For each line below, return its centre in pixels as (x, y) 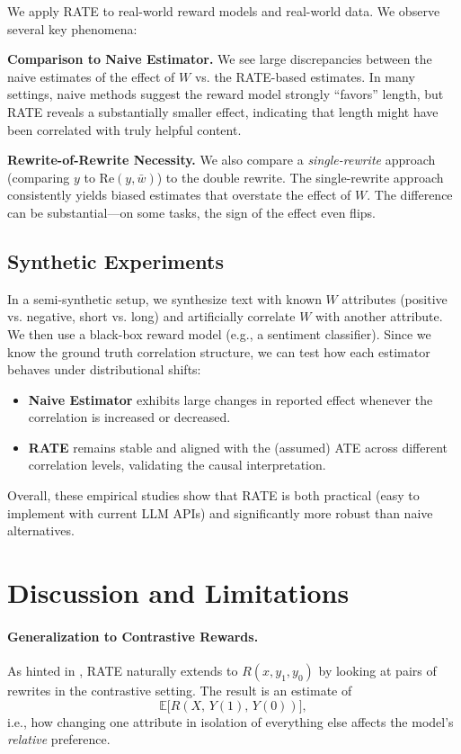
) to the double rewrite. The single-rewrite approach (300, 177)
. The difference (410, 195)
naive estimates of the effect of (91, 76)
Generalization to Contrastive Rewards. (133, 636)
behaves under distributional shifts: (104, 369)
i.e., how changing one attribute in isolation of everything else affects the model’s (230, 721)
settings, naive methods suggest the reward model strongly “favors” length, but (226, 94)
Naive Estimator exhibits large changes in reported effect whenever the (230, 399)
